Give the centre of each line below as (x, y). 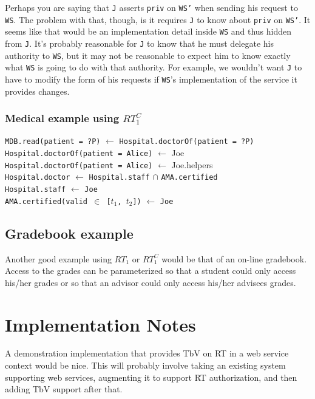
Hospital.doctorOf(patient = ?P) (187, 142)
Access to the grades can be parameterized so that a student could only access (151, 271)
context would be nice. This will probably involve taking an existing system (145, 365)
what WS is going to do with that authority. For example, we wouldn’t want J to (154, 67)
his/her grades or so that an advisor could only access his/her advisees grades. (151, 282)
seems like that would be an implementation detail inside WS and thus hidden (148, 31)
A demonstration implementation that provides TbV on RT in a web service (147, 353)
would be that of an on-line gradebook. (234, 258)
